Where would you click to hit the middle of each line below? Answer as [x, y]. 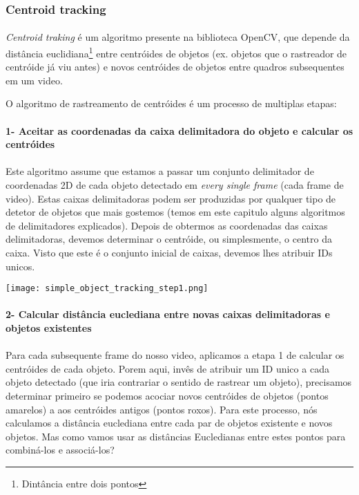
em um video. [34, 80]
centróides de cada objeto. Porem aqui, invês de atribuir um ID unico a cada [167, 368]
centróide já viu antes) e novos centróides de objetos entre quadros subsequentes [175, 67]
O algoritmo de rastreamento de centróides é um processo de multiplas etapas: [171, 103]
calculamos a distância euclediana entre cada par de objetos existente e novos [169, 423]
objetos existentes [49, 328]
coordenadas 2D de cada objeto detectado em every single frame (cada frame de [175, 185]
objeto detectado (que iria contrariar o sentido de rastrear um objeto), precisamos [179, 382]
